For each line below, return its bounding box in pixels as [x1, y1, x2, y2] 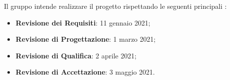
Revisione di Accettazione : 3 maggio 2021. [15, 67, 155, 77]
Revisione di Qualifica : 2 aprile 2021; [15, 50, 137, 60]
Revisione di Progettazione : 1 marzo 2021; [15, 34, 156, 44]
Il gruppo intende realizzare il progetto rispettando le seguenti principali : [4, 1, 227, 11]
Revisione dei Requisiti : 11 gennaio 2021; [15, 17, 151, 27]
